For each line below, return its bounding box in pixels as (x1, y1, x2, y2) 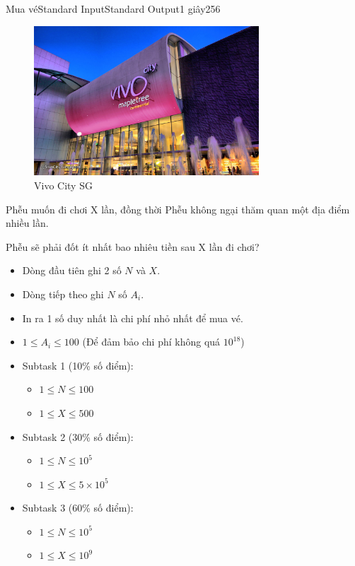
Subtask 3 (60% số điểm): (22, 500, 134, 515)
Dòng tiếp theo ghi (22, 286, 104, 301)
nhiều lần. (6, 216, 49, 230)
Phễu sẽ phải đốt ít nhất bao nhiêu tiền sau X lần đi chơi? (6, 239, 260, 254)
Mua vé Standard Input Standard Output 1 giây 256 (6, 1, 221, 16)
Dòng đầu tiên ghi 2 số (22, 263, 122, 278)
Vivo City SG (34, 177, 93, 192)
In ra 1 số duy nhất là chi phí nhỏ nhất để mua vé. (22, 310, 243, 325)
